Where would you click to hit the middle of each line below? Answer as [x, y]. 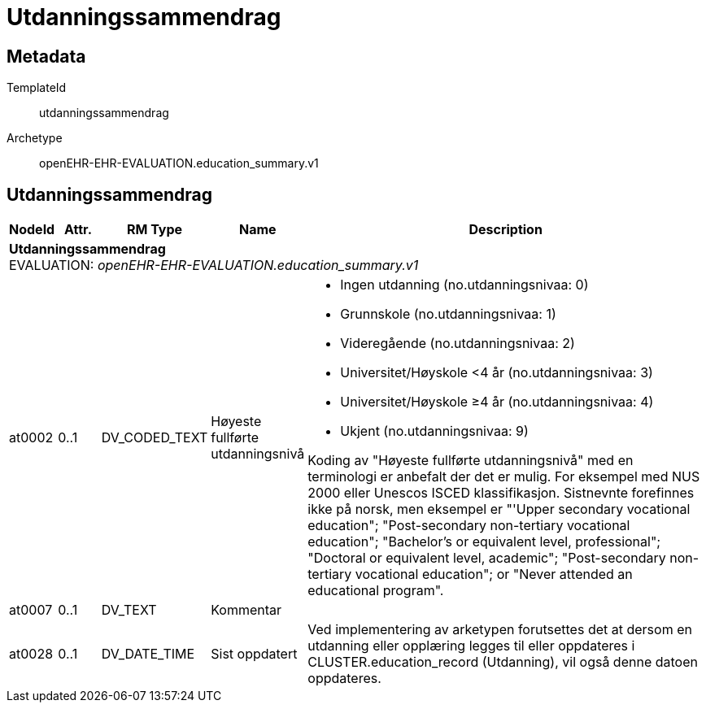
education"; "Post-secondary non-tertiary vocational [469, 526]
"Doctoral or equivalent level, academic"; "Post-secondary [487, 558]
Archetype [35, 138]
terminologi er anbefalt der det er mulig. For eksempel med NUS [504, 477]
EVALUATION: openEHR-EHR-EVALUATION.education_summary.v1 [214, 265]
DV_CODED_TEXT [155, 438]
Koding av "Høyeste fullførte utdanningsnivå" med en [471, 461]
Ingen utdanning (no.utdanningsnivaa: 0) [464, 285]
